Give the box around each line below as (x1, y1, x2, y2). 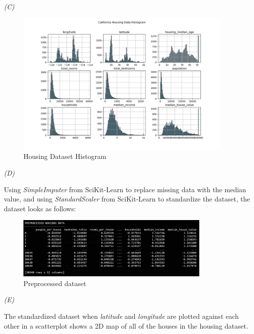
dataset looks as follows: (4, 203, 76, 213)
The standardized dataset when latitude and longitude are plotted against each (4, 311, 239, 321)
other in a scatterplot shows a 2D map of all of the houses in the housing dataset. (4, 320, 249, 331)
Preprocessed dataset (23, 278, 86, 288)
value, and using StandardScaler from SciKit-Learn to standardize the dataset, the (4, 194, 250, 204)
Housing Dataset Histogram (23, 151, 106, 161)
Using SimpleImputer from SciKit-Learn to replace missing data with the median (4, 184, 246, 194)
